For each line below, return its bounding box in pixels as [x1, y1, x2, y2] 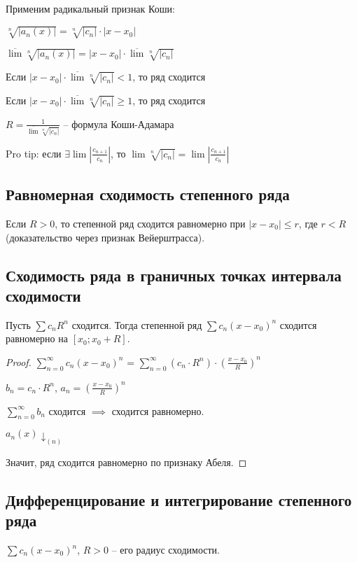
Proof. [6, 354, 31, 369]
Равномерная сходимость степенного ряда [6, 183, 290, 205]
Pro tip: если [6, 146, 62, 160]
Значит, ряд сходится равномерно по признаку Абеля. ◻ [6, 454, 247, 469]
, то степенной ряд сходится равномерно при [55, 216, 246, 230]
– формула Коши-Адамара [63, 116, 174, 131]
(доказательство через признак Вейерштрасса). [6, 230, 205, 244]
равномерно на [6, 331, 68, 346]
